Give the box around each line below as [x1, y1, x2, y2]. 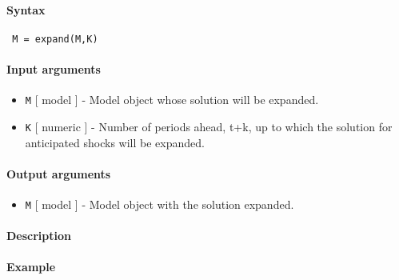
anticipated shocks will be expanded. [25, 134, 205, 150]
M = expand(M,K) [12, 33, 98, 45]
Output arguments [6, 165, 111, 182]
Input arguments [6, 61, 101, 78]
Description [6, 227, 72, 244]
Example [6, 258, 56, 275]
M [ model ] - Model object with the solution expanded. [25, 195, 294, 212]
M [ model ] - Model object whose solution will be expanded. [25, 91, 319, 108]
